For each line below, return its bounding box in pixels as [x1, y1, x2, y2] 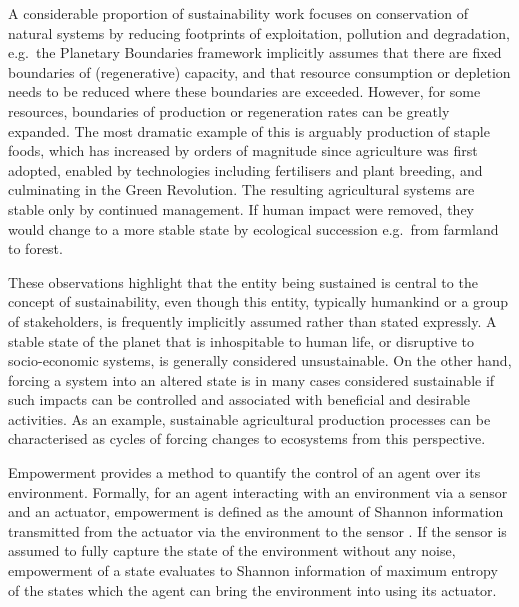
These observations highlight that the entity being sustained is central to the [8, 271, 478, 292]
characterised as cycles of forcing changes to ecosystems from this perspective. [8, 428, 486, 449]
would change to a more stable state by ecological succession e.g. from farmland [8, 218, 499, 239]
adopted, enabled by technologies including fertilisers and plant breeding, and [8, 159, 483, 180]
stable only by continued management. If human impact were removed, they [8, 198, 475, 219]
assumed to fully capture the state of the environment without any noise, [8, 540, 456, 561]
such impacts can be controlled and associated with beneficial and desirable [8, 389, 471, 410]
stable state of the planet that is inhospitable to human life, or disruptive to [8, 330, 474, 351]
